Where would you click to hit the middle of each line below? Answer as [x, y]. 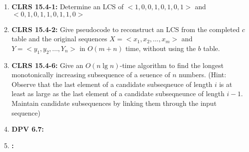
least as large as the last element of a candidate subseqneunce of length [118, 93]
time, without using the [160, 48]
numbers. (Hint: [203, 75]
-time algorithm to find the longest [172, 65]
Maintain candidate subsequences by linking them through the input [114, 103]
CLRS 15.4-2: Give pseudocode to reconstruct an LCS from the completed [125, 29]
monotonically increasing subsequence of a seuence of [91, 75]
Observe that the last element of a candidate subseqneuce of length [112, 84]
